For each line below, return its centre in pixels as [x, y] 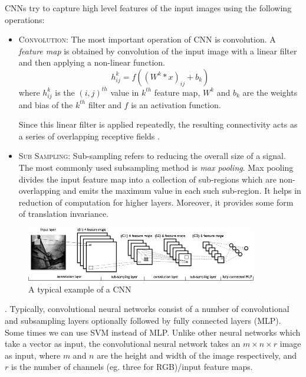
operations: [25, 19]
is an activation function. [176, 104]
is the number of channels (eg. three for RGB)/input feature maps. [132, 367]
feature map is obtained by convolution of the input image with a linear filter [158, 51]
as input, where [33, 355]
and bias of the [46, 104]
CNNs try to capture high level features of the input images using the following [148, 8]
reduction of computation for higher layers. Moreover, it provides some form [156, 202]
